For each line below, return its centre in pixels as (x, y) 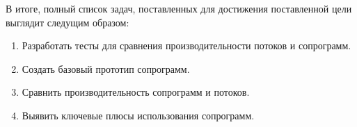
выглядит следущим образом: (68, 22)
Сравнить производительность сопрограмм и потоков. (136, 92)
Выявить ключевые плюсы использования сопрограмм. (138, 115)
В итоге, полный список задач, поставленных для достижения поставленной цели (179, 8)
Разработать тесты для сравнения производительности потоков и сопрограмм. (187, 45)
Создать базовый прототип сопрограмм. (106, 68)
